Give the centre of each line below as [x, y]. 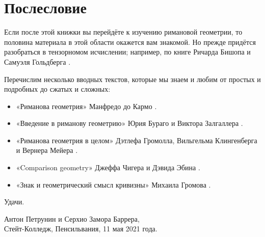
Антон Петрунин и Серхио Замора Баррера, [72, 218]
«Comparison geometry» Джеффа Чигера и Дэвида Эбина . [108, 167]
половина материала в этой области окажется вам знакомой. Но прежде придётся [130, 42]
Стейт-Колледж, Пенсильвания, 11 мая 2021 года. [81, 229]
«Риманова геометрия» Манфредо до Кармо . [86, 106]
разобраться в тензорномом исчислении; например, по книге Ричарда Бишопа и [127, 52]
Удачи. [14, 202]
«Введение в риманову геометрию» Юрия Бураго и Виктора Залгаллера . [129, 123]
